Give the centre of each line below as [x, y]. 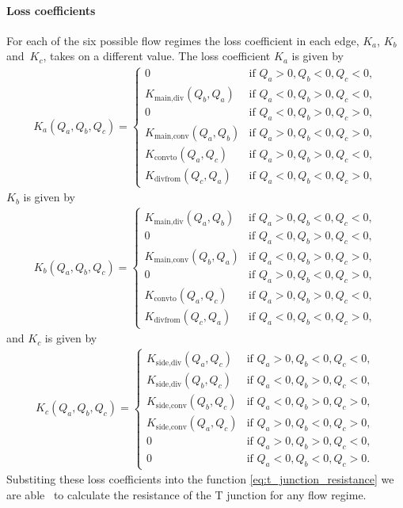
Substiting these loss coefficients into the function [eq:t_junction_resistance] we [200, 479]
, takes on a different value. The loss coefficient [157, 56]
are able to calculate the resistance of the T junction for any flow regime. [186, 494]
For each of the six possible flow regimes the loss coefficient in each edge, [183, 40]
